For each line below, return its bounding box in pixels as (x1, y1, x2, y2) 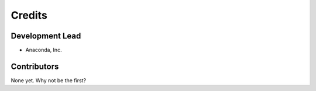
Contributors (11, 61, 59, 71)
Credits (11, 9, 48, 22)
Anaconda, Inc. (25, 47, 62, 54)
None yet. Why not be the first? (11, 76, 87, 84)
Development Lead (11, 31, 81, 41)
